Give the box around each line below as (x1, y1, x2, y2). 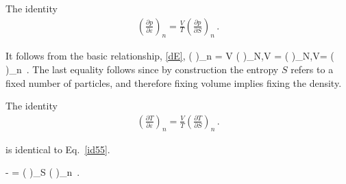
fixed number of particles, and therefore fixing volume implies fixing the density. (5, 75, 342, 90)
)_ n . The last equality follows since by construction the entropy (5, 62, 279, 77)
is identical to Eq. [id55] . (5, 142, 110, 156)
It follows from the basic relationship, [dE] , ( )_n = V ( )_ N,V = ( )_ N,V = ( (5, 49, 334, 63)
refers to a (291, 62, 334, 77)
